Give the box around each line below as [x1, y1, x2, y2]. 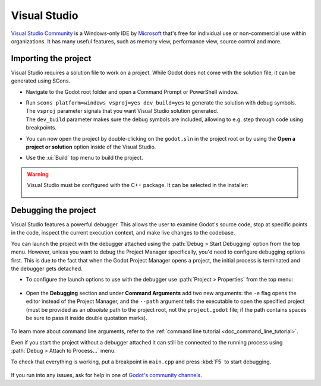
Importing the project [11, 53, 92, 64]
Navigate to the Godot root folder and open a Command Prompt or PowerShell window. [26, 88, 239, 95]
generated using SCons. [11, 77, 71, 84]
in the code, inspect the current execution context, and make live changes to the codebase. [11, 229, 235, 236]
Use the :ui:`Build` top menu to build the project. [26, 154, 143, 162]
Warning [27, 170, 49, 178]
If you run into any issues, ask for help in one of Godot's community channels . [11, 371, 202, 378]
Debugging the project [11, 205, 96, 215]
